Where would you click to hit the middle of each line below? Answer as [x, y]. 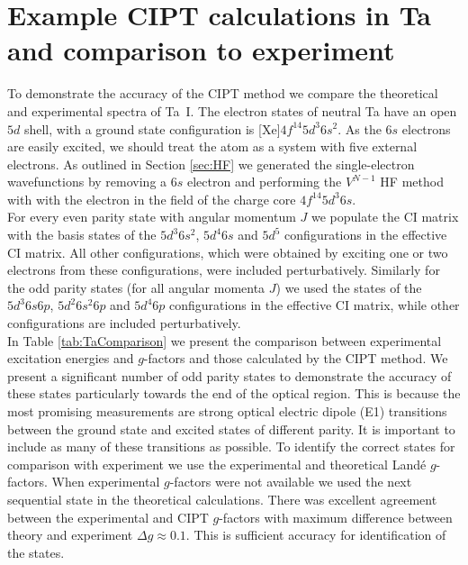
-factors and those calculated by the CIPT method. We [296, 358]
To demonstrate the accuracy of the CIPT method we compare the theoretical [223, 93]
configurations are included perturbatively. [124, 323]
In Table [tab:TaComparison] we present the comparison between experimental [225, 340]
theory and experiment [70, 535]
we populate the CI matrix [385, 217]
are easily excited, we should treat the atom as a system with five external [212, 146]
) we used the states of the [349, 287]
